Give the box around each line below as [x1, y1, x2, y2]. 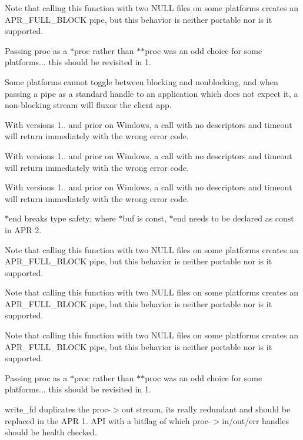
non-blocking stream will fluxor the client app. [5, 99, 172, 111]
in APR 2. [5, 223, 42, 236]
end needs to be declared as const [173, 212, 294, 224]
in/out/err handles [222, 414, 289, 426]
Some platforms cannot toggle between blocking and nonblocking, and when [5, 75, 278, 88]
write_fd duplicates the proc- [5, 403, 111, 415]
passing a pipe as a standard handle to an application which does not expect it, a [5, 87, 298, 99]
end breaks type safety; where [9, 212, 116, 224]
